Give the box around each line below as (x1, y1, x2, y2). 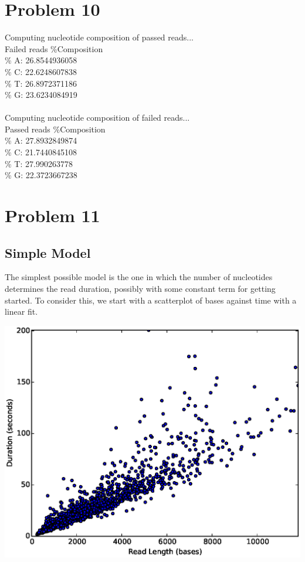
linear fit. (5, 305, 38, 318)
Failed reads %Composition (5, 42, 103, 55)
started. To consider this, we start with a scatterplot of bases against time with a (5, 294, 297, 306)
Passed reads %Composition (5, 122, 106, 135)
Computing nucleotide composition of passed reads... (5, 31, 194, 43)
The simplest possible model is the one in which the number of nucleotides (5, 271, 273, 283)
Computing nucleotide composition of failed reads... (5, 111, 190, 124)
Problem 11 (5, 203, 100, 227)
